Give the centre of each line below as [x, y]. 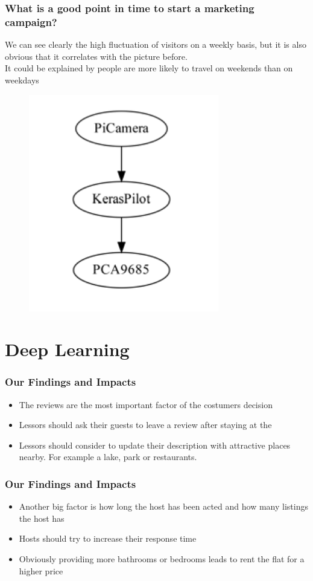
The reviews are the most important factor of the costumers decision [146, 404]
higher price [41, 570]
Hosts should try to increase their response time [108, 538]
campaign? [31, 21]
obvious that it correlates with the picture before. [96, 56]
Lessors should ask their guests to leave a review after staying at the [145, 425]
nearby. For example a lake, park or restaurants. [108, 457]
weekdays [22, 80]
